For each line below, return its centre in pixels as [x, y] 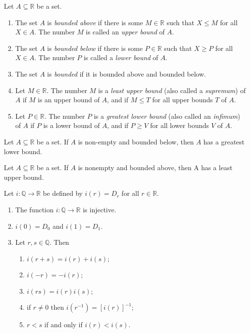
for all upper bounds [183, 100]
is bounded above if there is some [95, 22]
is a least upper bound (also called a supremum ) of [172, 90]
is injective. [100, 209]
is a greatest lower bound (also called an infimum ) [167, 116]
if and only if [63, 325]
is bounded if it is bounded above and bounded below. [126, 73]
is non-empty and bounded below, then [136, 141]
